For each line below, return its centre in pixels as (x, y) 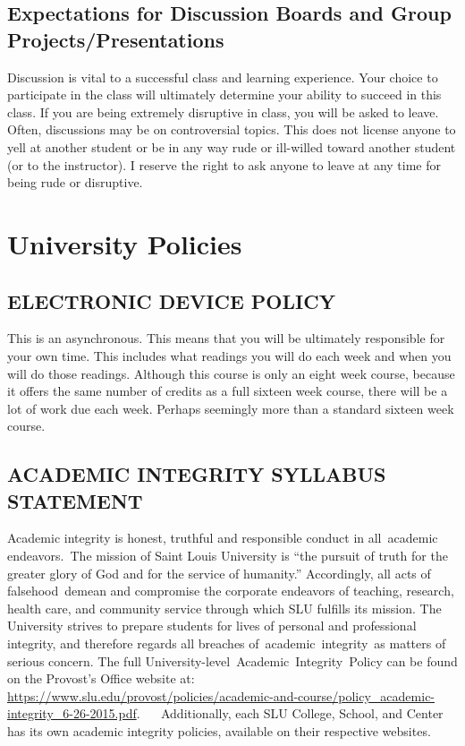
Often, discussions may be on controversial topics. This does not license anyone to (232, 129)
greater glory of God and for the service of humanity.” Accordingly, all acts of (219, 573)
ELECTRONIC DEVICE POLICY (171, 300)
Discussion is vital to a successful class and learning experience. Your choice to (223, 77)
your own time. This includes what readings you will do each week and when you (229, 355)
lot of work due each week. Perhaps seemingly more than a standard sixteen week (231, 408)
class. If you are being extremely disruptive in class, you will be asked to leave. (223, 111)
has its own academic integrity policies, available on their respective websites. (219, 731)
